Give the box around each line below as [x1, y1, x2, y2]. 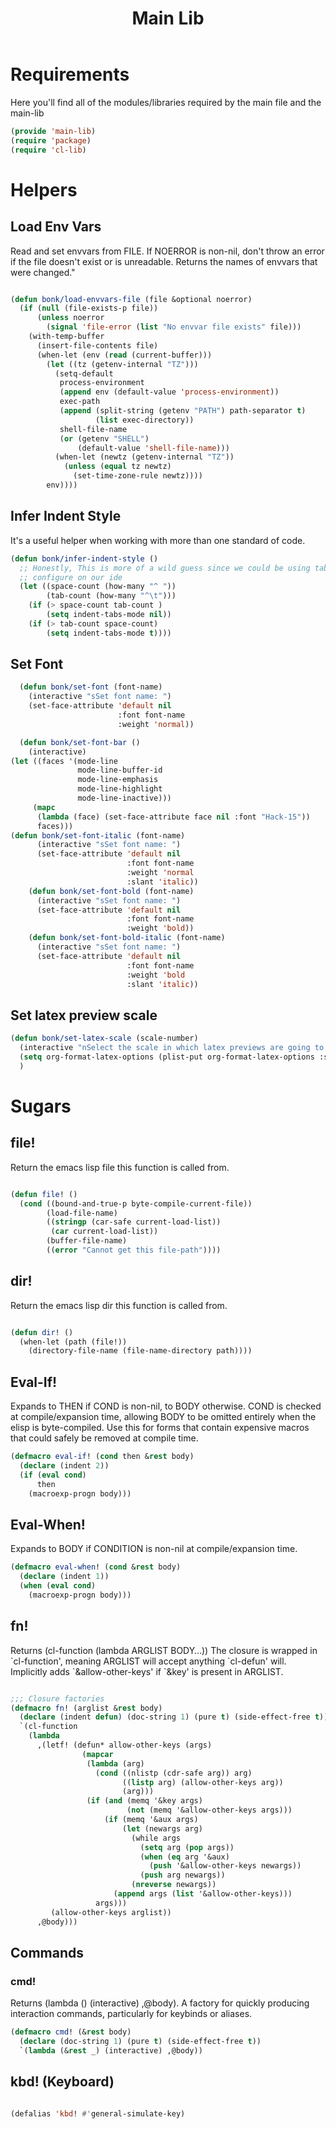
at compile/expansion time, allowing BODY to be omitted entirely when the [10, 1411, 317, 1423]
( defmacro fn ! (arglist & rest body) [10, 1703, 163, 1713]
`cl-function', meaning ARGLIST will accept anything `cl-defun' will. [10, 1655, 287, 1667]
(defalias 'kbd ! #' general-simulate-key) [10, 2108, 186, 2119]
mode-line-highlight [77, 784, 163, 794]
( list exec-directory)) [95, 415, 195, 425]
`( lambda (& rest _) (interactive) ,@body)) [19, 2045, 203, 2056]
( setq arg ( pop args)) [139, 1842, 235, 1852]
